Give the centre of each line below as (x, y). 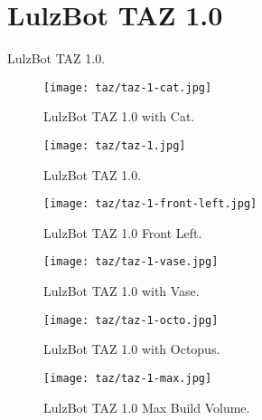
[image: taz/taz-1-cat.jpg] (128, 87)
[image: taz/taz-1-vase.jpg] (131, 262)
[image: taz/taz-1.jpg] (115, 145)
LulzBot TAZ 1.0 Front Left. (123, 232)
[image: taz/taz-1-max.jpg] (128, 378)
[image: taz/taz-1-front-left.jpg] (150, 204)
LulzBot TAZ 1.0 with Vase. (122, 291)
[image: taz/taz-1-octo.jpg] (131, 320)
